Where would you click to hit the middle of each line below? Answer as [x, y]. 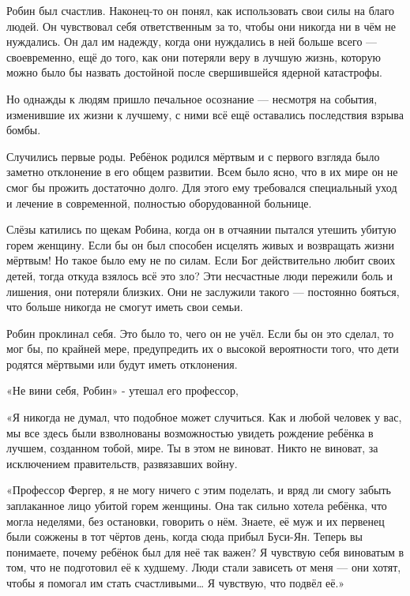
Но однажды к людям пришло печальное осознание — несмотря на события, [192, 98]
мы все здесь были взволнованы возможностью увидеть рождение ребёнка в [190, 432]
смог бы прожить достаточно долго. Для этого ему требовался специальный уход [202, 187]
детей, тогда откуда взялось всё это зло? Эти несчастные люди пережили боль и [200, 275]
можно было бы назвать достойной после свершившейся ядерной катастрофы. [194, 72]
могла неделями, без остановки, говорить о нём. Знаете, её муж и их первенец [196, 521]
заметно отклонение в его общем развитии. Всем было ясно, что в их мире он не [202, 172]
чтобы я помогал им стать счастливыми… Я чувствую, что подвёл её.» [176, 583]
